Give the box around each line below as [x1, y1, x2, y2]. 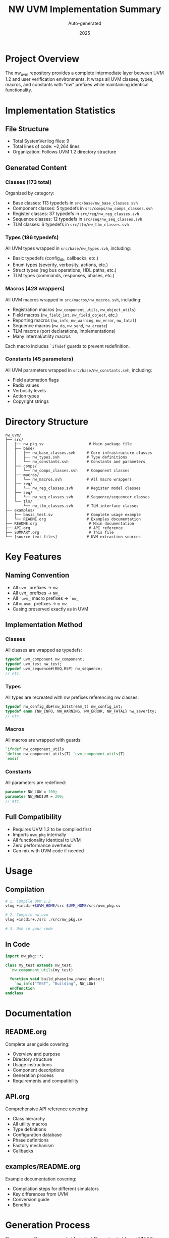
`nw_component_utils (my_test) [10, 967, 73, 972]
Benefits [12, 1202, 30, 1208]
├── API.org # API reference [5, 525, 123, 531]
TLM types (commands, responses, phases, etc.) [12, 273, 115, 279]
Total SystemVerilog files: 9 [12, 138, 70, 144]
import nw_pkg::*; [5, 953, 44, 959]
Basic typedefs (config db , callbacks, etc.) [12, 255, 99, 263]
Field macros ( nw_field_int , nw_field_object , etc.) [12, 312, 118, 318]
